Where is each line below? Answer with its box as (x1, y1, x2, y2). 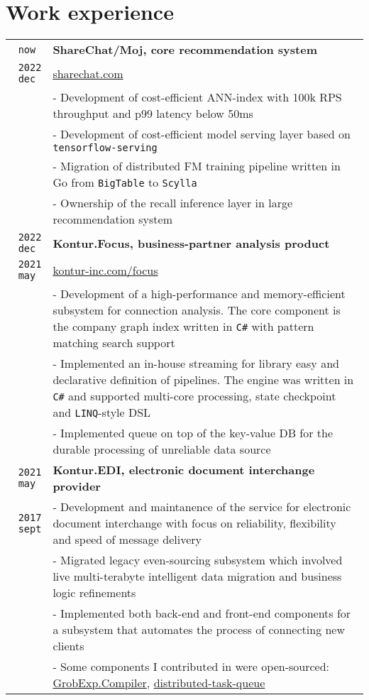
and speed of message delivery (53, 531, 202, 548)
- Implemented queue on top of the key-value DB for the (53, 425, 334, 442)
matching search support (53, 334, 175, 351)
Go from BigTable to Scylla (53, 174, 197, 191)
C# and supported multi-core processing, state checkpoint (53, 388, 336, 405)
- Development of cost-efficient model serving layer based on (53, 126, 351, 143)
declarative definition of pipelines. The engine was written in (53, 371, 354, 388)
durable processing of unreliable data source (53, 441, 271, 458)
